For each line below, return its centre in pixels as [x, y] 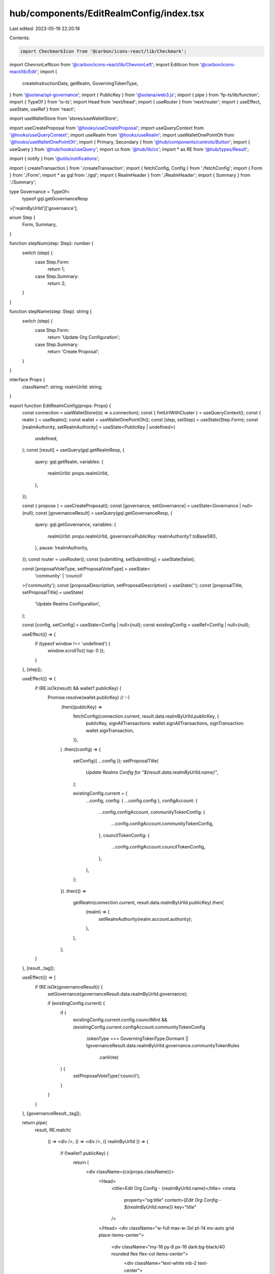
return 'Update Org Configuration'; [84, 337]
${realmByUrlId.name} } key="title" [160, 1207]
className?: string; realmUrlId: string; [62, 387]
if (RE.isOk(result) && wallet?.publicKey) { [78, 688]
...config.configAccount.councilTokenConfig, [158, 847]
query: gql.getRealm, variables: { [69, 462]
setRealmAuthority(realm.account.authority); [145, 919]
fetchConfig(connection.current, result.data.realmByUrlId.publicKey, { [146, 716]
